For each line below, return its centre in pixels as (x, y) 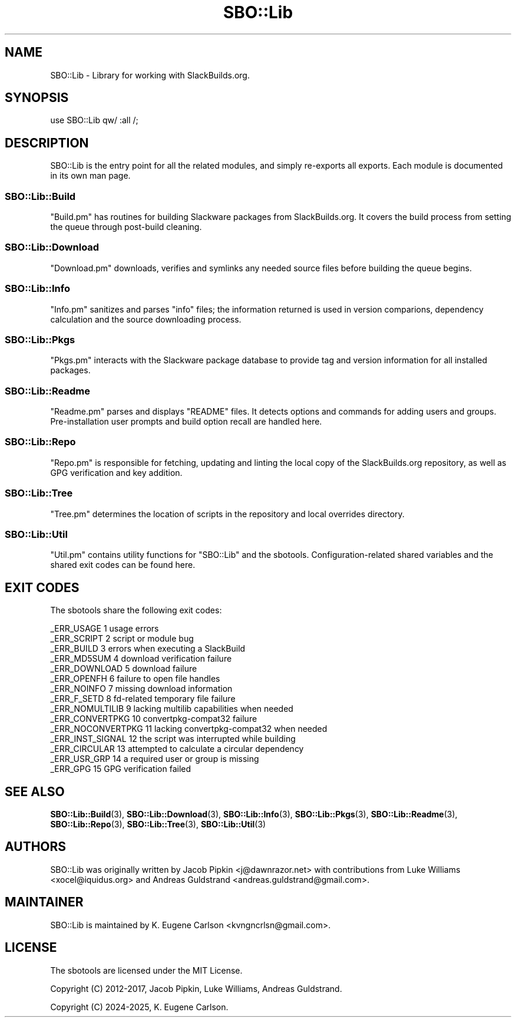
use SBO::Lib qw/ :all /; (94, 120)
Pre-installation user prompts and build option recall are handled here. (186, 422)
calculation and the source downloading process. (146, 319)
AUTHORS (36, 847)
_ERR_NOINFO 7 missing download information (141, 689)
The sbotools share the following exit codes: (136, 610)
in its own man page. (90, 176)
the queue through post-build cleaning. (126, 227)
